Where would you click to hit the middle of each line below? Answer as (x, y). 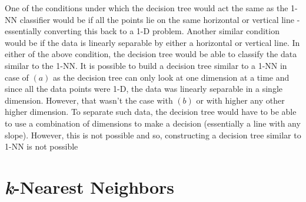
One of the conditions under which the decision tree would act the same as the (147, 8)
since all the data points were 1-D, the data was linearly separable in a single (144, 89)
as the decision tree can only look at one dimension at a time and (171, 77)
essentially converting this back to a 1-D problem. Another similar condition (142, 31)
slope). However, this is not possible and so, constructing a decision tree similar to (153, 135)
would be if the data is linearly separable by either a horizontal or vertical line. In (152, 42)
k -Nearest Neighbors (90, 187)
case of (17, 77)
